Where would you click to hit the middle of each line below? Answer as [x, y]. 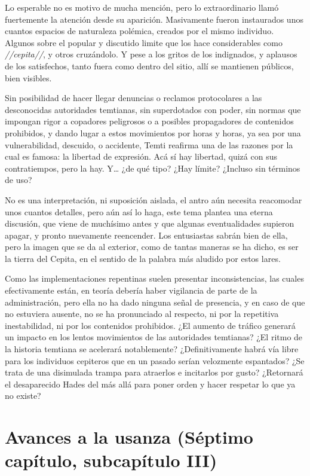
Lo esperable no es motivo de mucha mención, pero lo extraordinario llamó [142, 7]
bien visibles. [28, 77]
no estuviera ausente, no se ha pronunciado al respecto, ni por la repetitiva [142, 314]
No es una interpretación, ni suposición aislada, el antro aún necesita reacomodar [154, 199]
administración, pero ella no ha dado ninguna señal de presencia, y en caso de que [155, 302]
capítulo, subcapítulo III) [111, 460]
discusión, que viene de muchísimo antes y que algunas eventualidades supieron [150, 223]
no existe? [23, 396]
